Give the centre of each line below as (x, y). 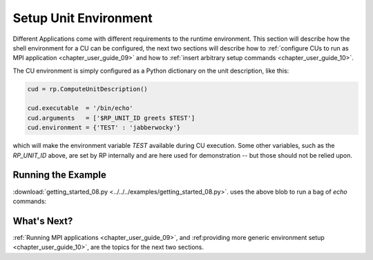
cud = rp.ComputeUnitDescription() (87, 89)
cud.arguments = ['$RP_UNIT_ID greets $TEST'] (111, 118)
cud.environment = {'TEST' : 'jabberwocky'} (104, 128)
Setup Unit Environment (83, 18)
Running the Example (60, 175)
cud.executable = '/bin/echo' (80, 108)
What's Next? (43, 221)
